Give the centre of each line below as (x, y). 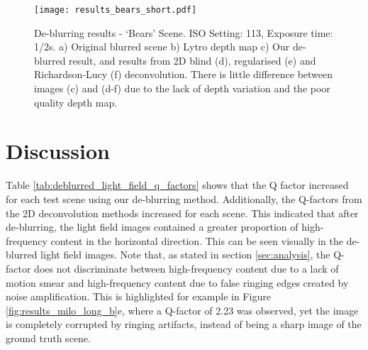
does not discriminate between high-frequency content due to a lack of (186, 268)
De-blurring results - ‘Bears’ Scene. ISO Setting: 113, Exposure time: (184, 32)
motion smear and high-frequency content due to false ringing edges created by (177, 282)
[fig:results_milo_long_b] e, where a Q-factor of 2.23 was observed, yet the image (182, 310)
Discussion (58, 151)
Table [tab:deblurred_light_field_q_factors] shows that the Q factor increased (177, 185)
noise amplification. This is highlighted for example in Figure (138, 296)
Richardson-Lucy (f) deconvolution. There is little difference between (184, 74)
